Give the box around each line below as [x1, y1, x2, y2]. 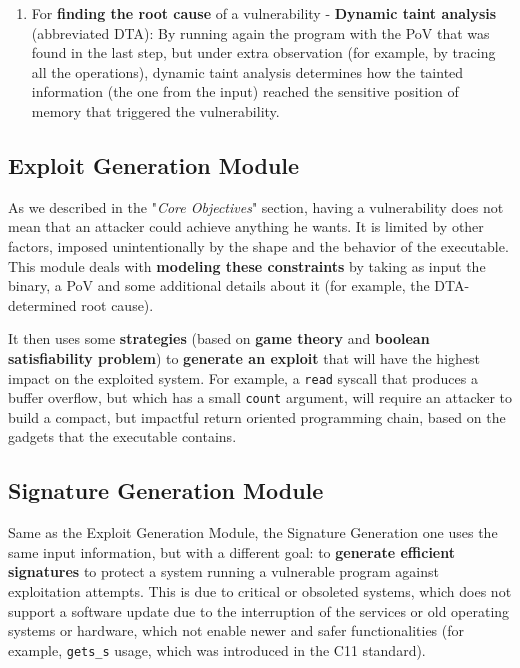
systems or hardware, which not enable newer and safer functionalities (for [8, 620, 465, 641]
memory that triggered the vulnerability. [31, 100, 280, 121]
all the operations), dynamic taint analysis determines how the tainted [31, 61, 464, 82]
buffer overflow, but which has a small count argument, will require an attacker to [8, 387, 513, 408]
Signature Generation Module [8, 475, 324, 506]
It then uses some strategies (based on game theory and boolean [8, 328, 430, 349]
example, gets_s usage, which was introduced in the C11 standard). [8, 639, 426, 660]
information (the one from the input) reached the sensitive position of [31, 81, 459, 102]
